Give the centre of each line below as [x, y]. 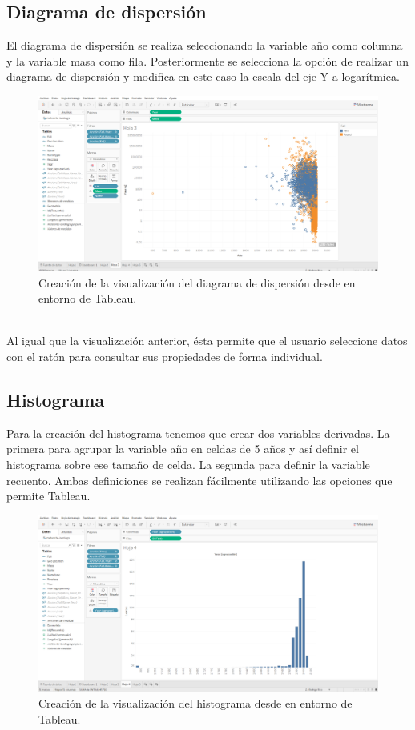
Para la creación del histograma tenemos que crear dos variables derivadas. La [198, 433]
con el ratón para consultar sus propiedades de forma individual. [165, 356]
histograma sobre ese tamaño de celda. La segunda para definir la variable [188, 464]
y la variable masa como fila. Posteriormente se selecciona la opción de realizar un [207, 60]
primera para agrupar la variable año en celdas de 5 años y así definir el [183, 449]
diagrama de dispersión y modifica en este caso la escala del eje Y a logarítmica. [203, 76]
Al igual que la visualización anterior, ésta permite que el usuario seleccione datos [207, 341]
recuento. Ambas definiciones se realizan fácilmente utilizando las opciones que [199, 480]
